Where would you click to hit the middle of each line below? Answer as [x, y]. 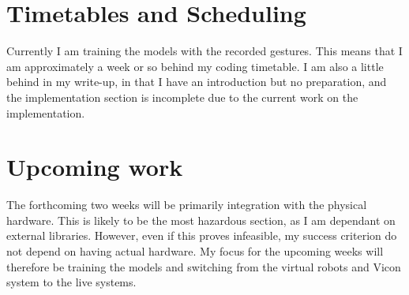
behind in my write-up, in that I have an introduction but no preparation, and [197, 82]
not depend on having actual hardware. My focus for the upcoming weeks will [195, 251]
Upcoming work [95, 167]
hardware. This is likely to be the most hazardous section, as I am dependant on [201, 220]
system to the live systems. [71, 282]
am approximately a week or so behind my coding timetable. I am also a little [195, 66]
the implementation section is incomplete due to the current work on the [182, 97]
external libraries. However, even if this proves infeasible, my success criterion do [202, 235]
